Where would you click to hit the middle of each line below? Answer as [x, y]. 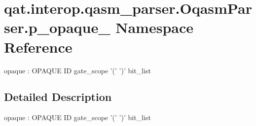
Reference [38, 47]
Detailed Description [58, 97]
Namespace [154, 27]
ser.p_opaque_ [57, 27]
